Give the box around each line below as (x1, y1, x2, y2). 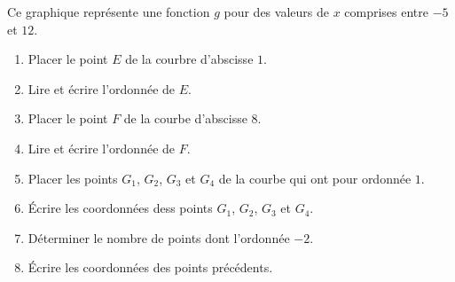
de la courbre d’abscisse (125, 50, 254, 68)
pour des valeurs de (224, 3, 329, 20)
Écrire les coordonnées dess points (27, 199, 213, 217)
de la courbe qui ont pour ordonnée (218, 168, 412, 187)
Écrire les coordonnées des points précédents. (27, 258, 273, 277)
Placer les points (27, 168, 118, 187)
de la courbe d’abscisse (123, 109, 247, 128)
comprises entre (344, 3, 429, 20)
